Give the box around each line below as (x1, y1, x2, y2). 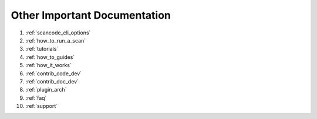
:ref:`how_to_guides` (25, 53, 75, 61)
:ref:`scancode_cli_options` (25, 29, 91, 36)
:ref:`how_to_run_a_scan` (25, 37, 86, 44)
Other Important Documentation (11, 9, 171, 22)
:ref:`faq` (25, 94, 47, 101)
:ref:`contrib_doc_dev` (25, 78, 79, 85)
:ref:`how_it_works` (25, 62, 72, 69)
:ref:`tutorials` (25, 45, 59, 52)
